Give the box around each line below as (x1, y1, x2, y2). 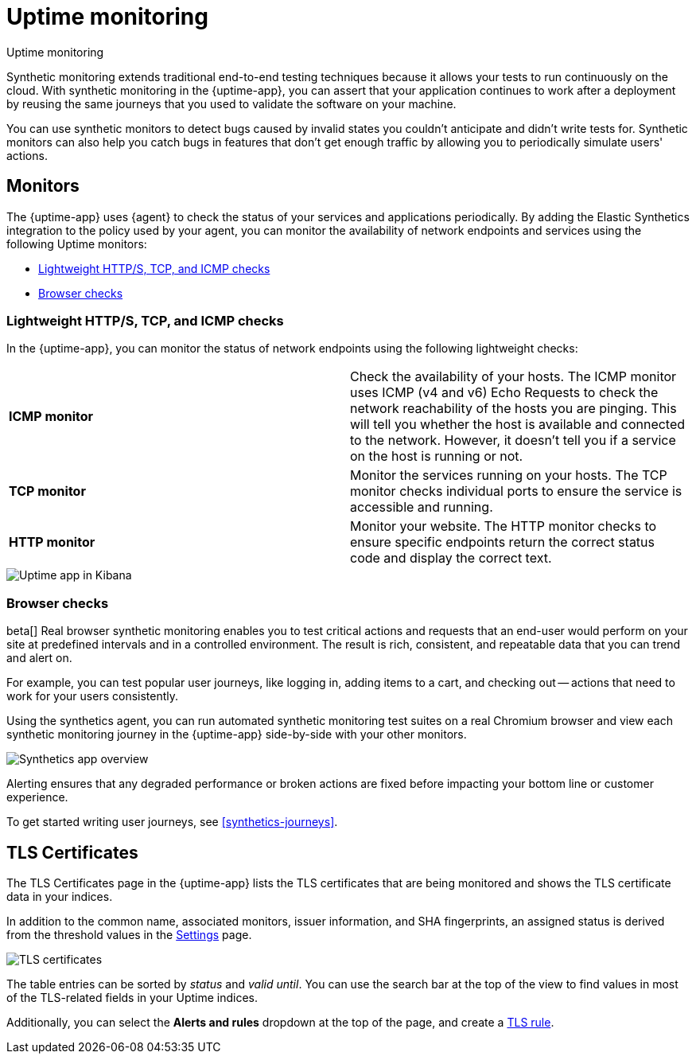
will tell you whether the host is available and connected (350, 416, 686, 433)
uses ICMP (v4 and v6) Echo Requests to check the (350, 384, 659, 401)
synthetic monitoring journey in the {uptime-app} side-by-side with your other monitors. (6, 727, 467, 742)
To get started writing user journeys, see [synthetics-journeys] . (6, 815, 338, 829)
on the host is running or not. (350, 448, 523, 465)
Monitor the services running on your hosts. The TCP (350, 467, 667, 484)
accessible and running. (350, 499, 493, 516)
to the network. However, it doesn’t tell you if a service (350, 432, 676, 449)
